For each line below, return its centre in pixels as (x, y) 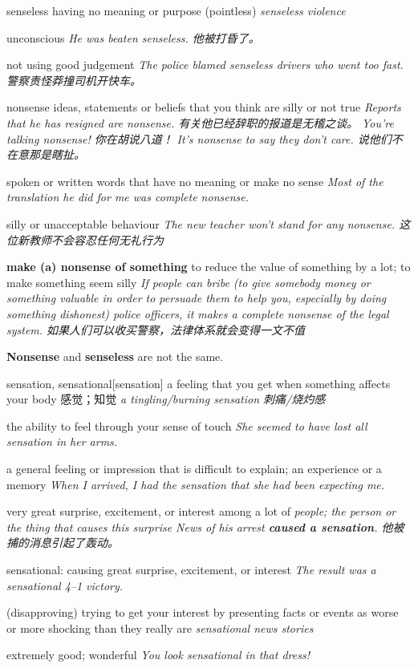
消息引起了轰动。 (73, 542)
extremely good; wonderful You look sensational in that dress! (158, 655)
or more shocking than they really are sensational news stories (160, 628)
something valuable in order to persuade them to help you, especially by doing (197, 298)
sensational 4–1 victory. (65, 585)
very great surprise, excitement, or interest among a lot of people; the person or (201, 511)
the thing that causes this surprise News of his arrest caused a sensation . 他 (200, 526)
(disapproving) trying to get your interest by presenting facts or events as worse (203, 612)
